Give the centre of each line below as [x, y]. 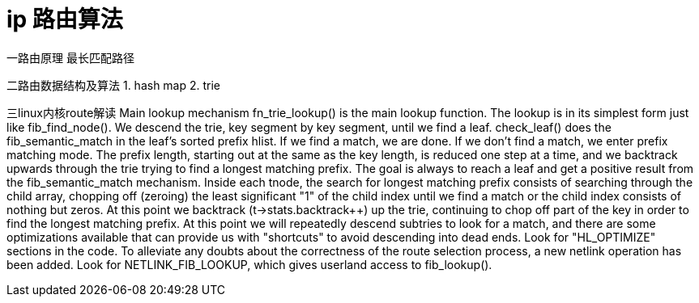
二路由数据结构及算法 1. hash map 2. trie [114, 85]
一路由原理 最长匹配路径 [70, 57]
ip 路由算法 [65, 19]
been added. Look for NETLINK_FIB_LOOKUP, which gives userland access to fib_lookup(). [249, 264]
